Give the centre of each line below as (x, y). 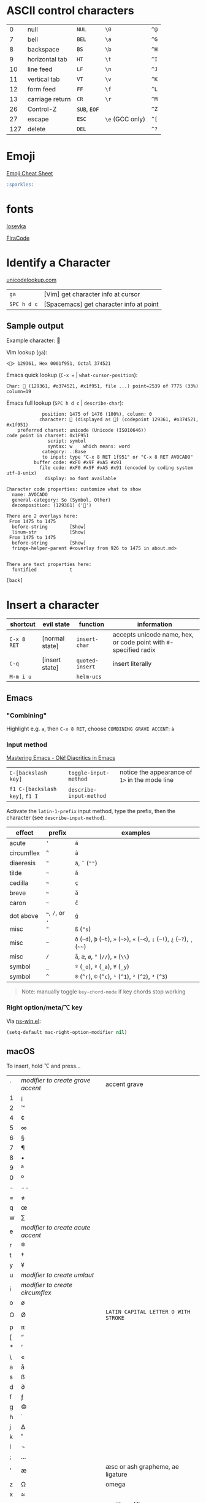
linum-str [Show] (49, 532)
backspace (43, 49)
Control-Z (42, 109)
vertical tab (44, 79)
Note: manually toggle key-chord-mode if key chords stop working (103, 992)
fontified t (42, 570)
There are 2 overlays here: (42, 516)
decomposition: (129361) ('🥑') (52, 506)
